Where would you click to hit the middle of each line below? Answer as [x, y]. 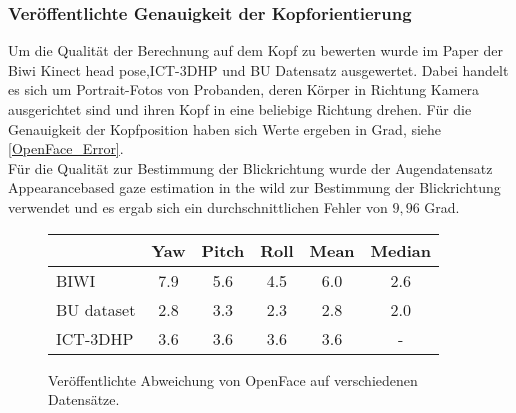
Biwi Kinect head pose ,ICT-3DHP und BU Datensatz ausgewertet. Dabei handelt [258, 69]
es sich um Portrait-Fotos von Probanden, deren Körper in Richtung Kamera [244, 89]
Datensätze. [84, 399]
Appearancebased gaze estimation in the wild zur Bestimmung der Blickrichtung [254, 187]
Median [400, 250]
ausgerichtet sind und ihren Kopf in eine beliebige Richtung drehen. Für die [240, 109]
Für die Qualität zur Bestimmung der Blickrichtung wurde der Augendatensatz [250, 167]
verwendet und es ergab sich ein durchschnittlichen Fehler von [198, 206]
